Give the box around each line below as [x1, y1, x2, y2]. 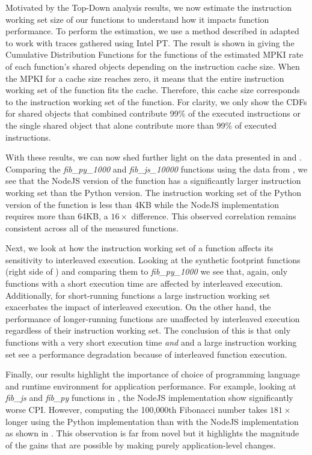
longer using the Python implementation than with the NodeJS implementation [5, 415, 299, 427]
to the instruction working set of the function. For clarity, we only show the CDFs [5, 95, 307, 108]
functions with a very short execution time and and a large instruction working [5, 336, 297, 349]
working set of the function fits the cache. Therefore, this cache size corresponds [5, 84, 300, 96]
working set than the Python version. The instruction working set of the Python [5, 186, 302, 198]
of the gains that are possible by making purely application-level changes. [5, 438, 276, 451]
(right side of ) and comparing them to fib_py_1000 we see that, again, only [5, 265, 288, 278]
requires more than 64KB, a [5, 210, 108, 222]
